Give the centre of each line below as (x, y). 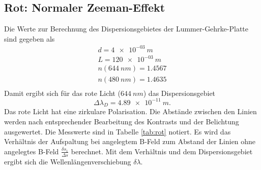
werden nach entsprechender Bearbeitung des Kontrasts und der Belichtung (122, 122)
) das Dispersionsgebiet (179, 93)
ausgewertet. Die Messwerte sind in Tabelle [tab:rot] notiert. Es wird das (118, 131)
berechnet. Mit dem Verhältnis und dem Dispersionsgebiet (162, 151)
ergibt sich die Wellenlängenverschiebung (68, 161)
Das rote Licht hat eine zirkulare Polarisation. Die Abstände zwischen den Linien (130, 111)
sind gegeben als (30, 38)
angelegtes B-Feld (32, 151)
